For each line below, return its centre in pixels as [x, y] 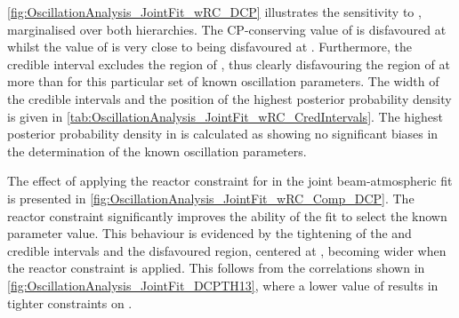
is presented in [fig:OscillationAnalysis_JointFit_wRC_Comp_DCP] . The [211, 198]
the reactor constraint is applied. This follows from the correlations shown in [216, 268]
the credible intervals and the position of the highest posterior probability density [229, 98]
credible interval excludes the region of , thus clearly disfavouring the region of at [229, 64]
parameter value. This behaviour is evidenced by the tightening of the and [209, 233]
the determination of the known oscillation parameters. [157, 151]
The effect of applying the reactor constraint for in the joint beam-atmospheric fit [230, 181]
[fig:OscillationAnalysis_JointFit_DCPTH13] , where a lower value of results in [223, 285]
